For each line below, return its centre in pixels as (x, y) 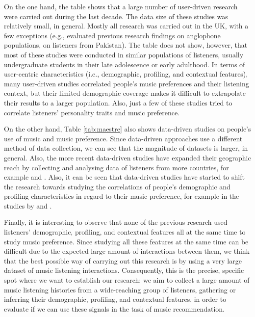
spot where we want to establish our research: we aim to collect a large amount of (127, 280)
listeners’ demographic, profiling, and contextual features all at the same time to (125, 232)
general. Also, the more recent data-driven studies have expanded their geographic (127, 157)
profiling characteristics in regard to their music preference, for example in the (122, 196)
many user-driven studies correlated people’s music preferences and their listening (127, 83)
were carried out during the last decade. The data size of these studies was (116, 16)
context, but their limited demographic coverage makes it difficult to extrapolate (125, 93)
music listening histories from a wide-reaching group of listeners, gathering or (120, 289)
